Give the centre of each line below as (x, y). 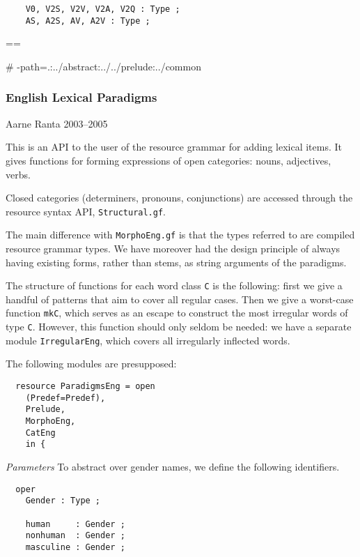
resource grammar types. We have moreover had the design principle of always (173, 248)
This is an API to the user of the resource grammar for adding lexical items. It (174, 147)
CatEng (40, 433)
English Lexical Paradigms (81, 97)
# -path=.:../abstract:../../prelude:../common (103, 66)
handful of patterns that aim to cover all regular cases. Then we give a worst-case (180, 299)
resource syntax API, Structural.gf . (86, 211)
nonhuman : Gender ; (75, 536)
